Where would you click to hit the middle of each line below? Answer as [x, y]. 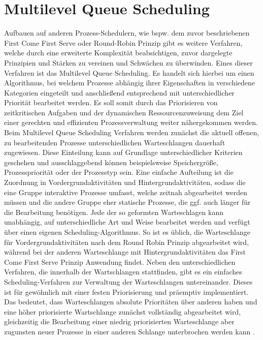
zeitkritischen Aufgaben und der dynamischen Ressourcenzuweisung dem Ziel [124, 112]
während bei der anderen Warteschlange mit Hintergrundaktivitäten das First [125, 252]
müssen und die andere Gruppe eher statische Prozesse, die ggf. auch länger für [127, 202]
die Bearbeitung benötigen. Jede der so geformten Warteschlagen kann [114, 212]
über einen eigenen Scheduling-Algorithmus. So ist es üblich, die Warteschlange [127, 232]
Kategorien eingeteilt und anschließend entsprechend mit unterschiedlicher [119, 92]
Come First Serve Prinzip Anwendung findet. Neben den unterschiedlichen [120, 261]
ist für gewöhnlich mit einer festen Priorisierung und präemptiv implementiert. [126, 291]
